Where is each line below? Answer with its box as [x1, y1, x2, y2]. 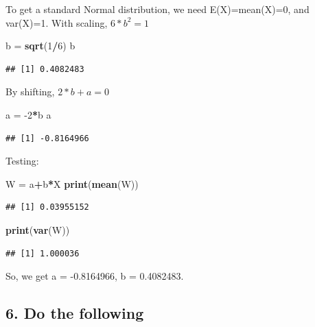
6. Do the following [5, 302, 144, 324]
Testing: [5, 154, 39, 168]
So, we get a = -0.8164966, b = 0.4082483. [5, 269, 184, 283]
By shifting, [5, 84, 55, 99]
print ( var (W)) [5, 222, 70, 237]
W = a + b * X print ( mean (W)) [5, 176, 139, 191]
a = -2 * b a [5, 107, 51, 121]
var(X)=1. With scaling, [5, 15, 108, 29]
